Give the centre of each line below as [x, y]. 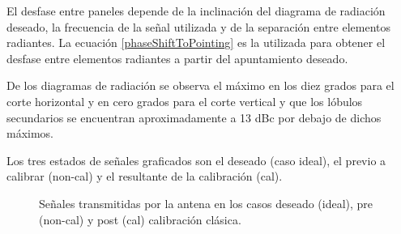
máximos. [30, 133]
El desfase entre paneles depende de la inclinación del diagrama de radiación [196, 11]
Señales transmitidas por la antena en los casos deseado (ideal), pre [206, 203]
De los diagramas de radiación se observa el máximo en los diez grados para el [200, 85]
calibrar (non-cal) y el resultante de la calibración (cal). [145, 176]
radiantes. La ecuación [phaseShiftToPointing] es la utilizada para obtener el [196, 43]
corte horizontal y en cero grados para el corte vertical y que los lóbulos [185, 101]
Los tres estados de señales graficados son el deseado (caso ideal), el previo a [196, 160]
